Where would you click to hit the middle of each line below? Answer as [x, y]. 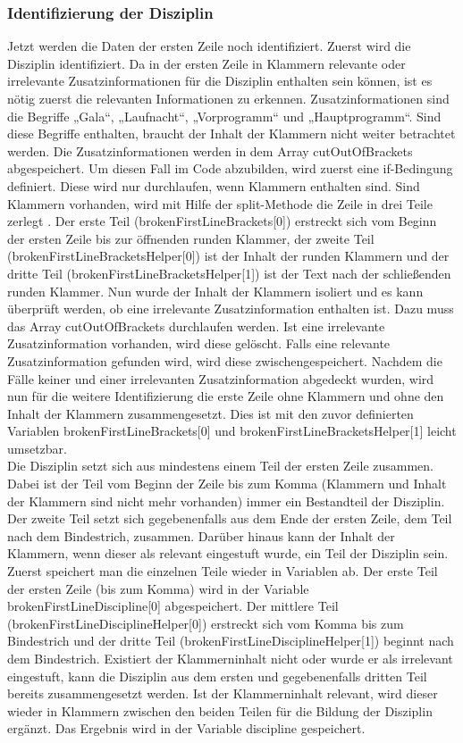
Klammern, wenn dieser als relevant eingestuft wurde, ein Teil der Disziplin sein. [228, 553]
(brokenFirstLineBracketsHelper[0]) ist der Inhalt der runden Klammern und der [228, 256]
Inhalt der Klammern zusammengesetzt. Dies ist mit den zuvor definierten [210, 413]
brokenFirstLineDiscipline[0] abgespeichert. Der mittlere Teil [173, 606]
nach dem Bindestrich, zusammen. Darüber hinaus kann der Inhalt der [201, 535]
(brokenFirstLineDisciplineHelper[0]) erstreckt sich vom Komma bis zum [206, 623]
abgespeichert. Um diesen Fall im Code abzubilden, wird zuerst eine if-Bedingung [230, 168]
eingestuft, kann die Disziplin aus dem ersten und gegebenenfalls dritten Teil [217, 676]
